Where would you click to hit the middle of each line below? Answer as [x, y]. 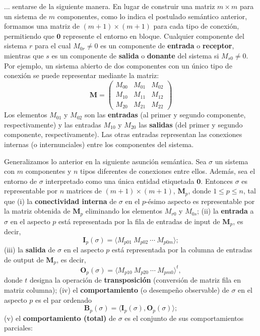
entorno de [20, 181]
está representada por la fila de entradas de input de [139, 221]
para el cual [53, 46]
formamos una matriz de [42, 26]
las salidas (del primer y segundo [191, 124]
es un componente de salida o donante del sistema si [135, 55]
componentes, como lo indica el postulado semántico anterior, [152, 16]
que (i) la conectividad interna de [60, 201]
